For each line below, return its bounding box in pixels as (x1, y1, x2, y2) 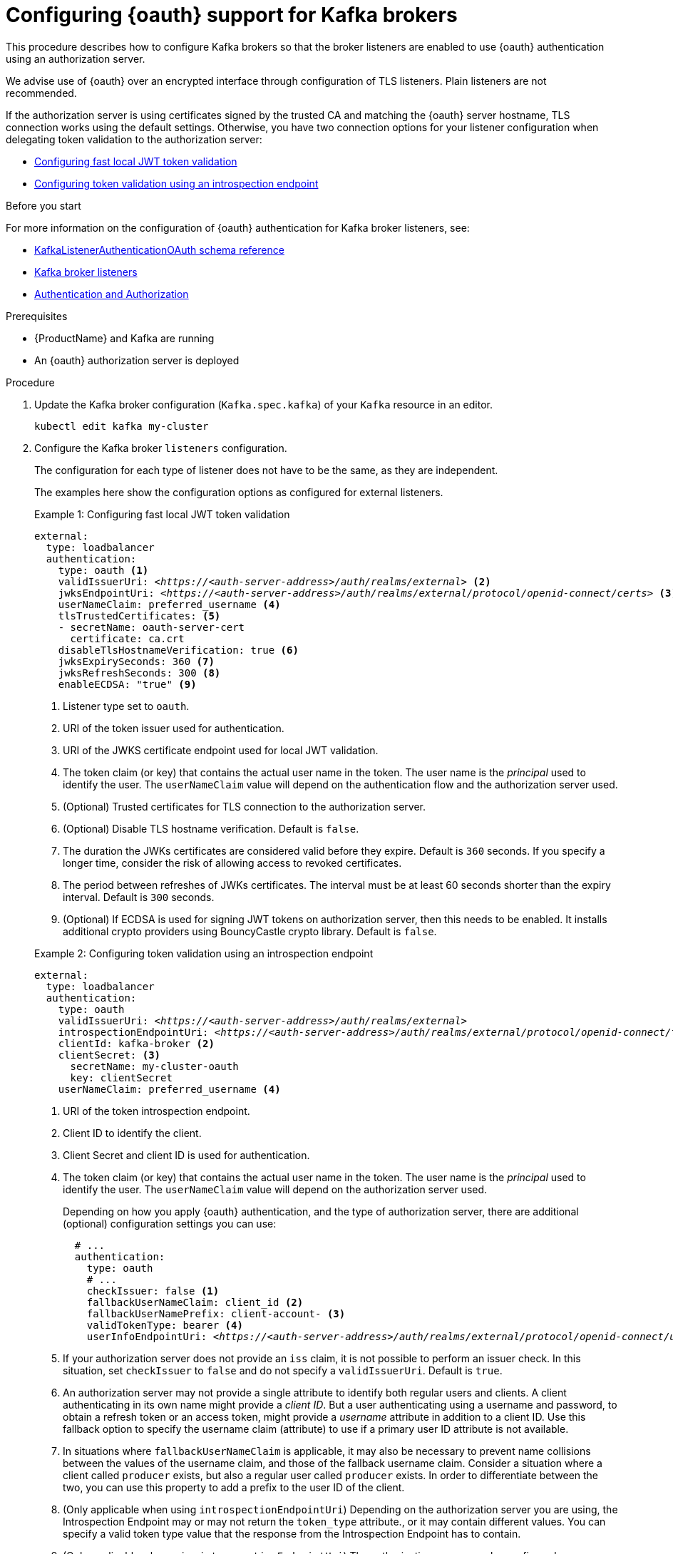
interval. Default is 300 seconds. (63, 890, 215, 903)
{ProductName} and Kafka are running (34, 331, 215, 344)
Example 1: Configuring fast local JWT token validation (34, 508, 290, 520)
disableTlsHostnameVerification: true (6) (58, 644, 299, 656)
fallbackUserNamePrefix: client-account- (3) (86, 1307, 346, 1319)
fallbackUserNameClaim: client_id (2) (86, 1296, 304, 1308)
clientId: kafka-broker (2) (58, 1037, 215, 1049)
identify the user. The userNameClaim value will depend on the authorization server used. (63, 1183, 488, 1195)
